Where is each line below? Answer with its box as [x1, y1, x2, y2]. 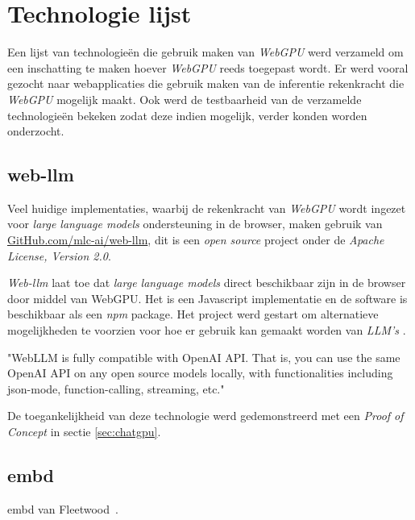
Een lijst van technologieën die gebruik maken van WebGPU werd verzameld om [7, 44, 404, 60]
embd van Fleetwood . [7, 500, 118, 517]
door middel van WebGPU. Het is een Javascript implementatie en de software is [7, 289, 408, 306]
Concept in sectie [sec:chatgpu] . [7, 423, 161, 440]
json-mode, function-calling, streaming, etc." [7, 380, 225, 397]
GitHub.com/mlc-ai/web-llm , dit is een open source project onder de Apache [7, 231, 384, 248]
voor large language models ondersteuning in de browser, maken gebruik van [7, 215, 383, 232]
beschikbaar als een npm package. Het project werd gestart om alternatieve [7, 306, 379, 322]
